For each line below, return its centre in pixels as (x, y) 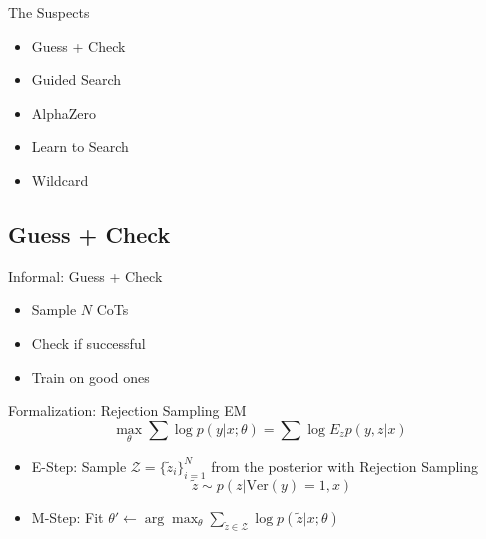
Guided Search (76, 79)
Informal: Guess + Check (85, 275)
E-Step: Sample (79, 465)
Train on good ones (90, 376)
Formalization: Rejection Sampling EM (127, 410)
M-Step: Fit (67, 516)
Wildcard (60, 179)
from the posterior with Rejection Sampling (344, 465)
